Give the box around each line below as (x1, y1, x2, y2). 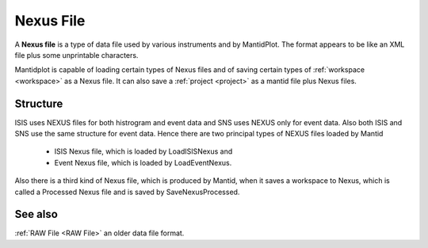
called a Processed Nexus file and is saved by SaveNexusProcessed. (14, 187, 240, 196)
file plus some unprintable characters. (14, 50, 139, 59)
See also (14, 208, 59, 221)
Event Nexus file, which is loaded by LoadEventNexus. (54, 158, 232, 167)
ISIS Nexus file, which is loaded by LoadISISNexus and (54, 147, 233, 156)
